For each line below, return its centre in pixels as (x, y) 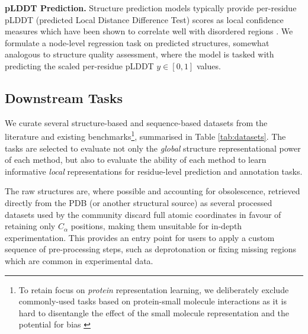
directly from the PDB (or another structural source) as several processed (139, 202)
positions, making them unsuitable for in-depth (156, 226)
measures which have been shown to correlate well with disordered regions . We (149, 31)
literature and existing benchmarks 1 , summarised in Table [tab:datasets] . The (145, 136)
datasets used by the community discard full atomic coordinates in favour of (143, 214)
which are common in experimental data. (79, 260)
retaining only (30, 226)
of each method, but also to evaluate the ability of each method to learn (136, 160)
